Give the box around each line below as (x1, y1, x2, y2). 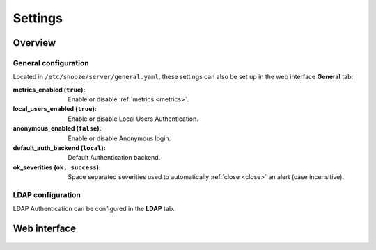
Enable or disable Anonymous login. (68, 134, 171, 142)
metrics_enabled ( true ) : (13, 85, 86, 94)
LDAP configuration (13, 190, 81, 199)
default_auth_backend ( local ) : (13, 144, 106, 152)
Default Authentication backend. (68, 153, 161, 162)
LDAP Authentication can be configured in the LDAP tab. (13, 205, 175, 213)
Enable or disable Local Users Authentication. (68, 115, 198, 123)
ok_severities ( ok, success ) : (13, 163, 101, 172)
